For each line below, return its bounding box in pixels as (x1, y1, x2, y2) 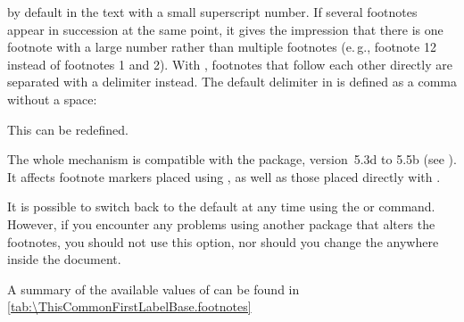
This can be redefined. (7, 120, 128, 138)
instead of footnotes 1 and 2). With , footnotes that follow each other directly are (7, 54, 452, 73)
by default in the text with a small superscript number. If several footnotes (7, 3, 418, 21)
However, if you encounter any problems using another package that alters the (7, 214, 435, 233)
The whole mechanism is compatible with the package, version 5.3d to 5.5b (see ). (7, 150, 457, 169)
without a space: (7, 89, 97, 108)
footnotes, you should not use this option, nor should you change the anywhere (7, 232, 439, 251)
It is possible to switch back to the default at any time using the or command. (7, 197, 435, 216)
